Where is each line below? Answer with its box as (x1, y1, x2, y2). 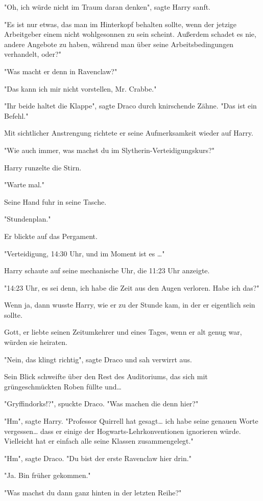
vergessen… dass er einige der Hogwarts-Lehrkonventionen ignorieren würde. (4, 425, 241, 436)
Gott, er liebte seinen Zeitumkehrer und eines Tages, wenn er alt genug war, (4, 326, 242, 337)
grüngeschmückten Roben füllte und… (4, 381, 122, 391)
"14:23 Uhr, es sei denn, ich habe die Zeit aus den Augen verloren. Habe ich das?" (4, 282, 259, 293)
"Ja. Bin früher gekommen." (4, 470, 91, 481)
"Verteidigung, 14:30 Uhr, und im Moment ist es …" (4, 248, 165, 258)
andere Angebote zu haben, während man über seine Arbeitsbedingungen (4, 38, 234, 49)
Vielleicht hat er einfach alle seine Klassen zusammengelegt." (4, 435, 194, 446)
